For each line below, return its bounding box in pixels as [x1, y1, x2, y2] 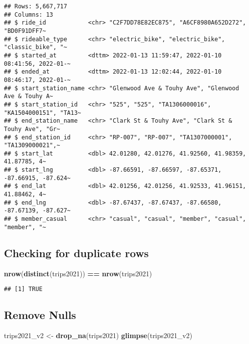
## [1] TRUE [4, 286, 43, 293]
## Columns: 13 [4, 11, 53, 18]
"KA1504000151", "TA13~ [4, 109, 81, 116]
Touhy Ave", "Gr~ [4, 125, 60, 132]
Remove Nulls [4, 307, 76, 322]
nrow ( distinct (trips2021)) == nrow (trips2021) [4, 268, 152, 278]
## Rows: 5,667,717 [4, 3, 67, 10]
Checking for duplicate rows [4, 245, 149, 260]
